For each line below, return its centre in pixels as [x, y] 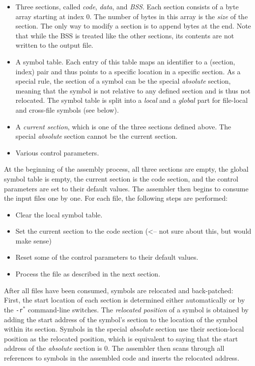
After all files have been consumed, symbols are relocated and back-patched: [119, 290]
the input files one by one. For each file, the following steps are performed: [116, 198]
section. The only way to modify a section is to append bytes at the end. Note [133, 26]
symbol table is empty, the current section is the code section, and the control [121, 178]
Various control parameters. [57, 152]
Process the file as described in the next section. [88, 274]
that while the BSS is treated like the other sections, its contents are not [125, 35]
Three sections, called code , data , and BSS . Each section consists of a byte [127, 6]
